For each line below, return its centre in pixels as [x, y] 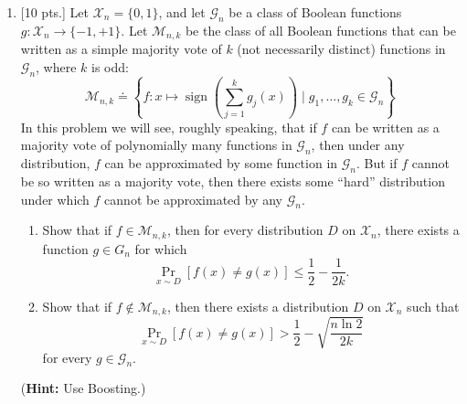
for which [161, 248]
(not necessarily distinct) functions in [341, 49]
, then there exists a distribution [258, 306]
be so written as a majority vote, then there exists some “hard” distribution [233, 181]
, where [56, 66]
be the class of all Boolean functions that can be [320, 30]
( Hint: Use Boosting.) [83, 388]
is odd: [110, 66]
